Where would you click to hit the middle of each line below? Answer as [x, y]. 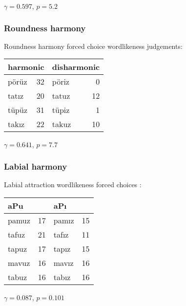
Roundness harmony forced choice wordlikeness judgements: [93, 46]
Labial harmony [36, 166]
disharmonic [76, 67]
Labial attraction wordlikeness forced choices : [73, 185]
